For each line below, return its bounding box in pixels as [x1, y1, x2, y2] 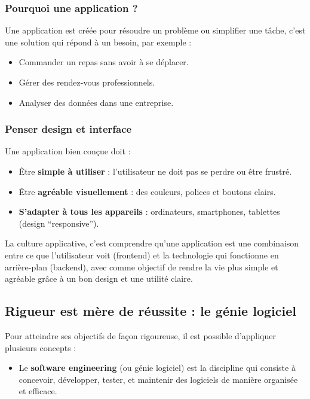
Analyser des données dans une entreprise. [19, 96, 174, 108]
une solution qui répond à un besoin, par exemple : [5, 35, 192, 48]
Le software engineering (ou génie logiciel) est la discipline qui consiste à [19, 361, 296, 374]
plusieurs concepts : [5, 341, 76, 354]
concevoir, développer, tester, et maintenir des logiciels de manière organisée [19, 373, 298, 385]
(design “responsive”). [19, 217, 99, 229]
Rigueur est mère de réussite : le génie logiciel [5, 301, 296, 320]
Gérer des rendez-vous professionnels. [19, 76, 155, 88]
